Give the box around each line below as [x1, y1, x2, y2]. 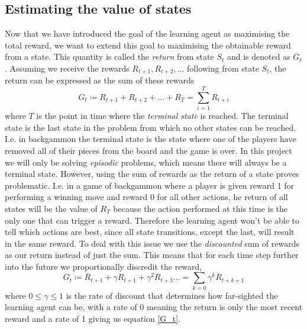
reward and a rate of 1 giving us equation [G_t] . [5, 312, 181, 324]
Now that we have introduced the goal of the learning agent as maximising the [5, 27, 290, 40]
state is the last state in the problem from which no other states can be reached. [5, 121, 296, 133]
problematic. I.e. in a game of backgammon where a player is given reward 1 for [5, 179, 295, 191]
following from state [187, 62, 259, 74]
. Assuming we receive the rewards [5, 62, 130, 74]
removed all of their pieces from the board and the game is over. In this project [5, 144, 292, 156]
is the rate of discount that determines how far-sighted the [66, 289, 278, 301]
